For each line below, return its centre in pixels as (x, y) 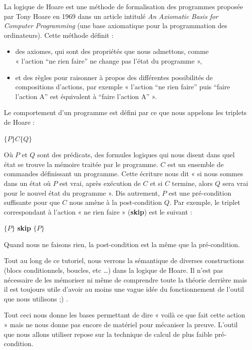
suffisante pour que (32, 202)
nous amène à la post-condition (116, 202)
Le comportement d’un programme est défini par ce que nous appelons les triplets (125, 112)
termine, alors (192, 183)
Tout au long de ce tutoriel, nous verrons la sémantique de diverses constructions (124, 260)
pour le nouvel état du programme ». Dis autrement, (82, 192)
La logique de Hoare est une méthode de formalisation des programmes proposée (124, 6)
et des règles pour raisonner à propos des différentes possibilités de (114, 77)
